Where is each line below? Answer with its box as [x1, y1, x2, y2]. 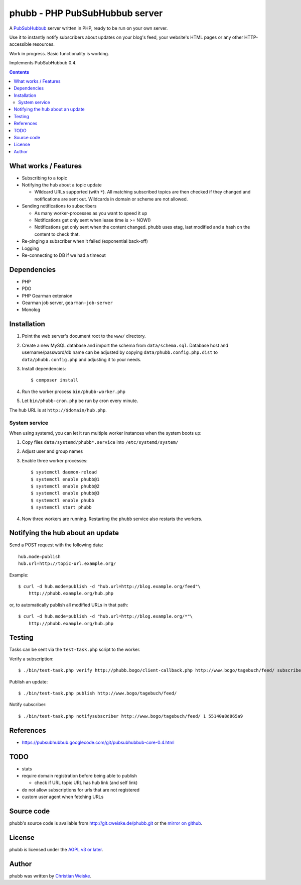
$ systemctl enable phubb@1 [31, 476, 100, 482]
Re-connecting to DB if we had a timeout [22, 252, 106, 258]
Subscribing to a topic [22, 175, 68, 181]
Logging [22, 245, 39, 251]
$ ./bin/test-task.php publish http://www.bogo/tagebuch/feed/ [18, 691, 177, 696]
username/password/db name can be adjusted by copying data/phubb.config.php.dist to [22, 349, 218, 355]
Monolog [22, 307, 41, 313]
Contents [9, 69, 30, 75]
